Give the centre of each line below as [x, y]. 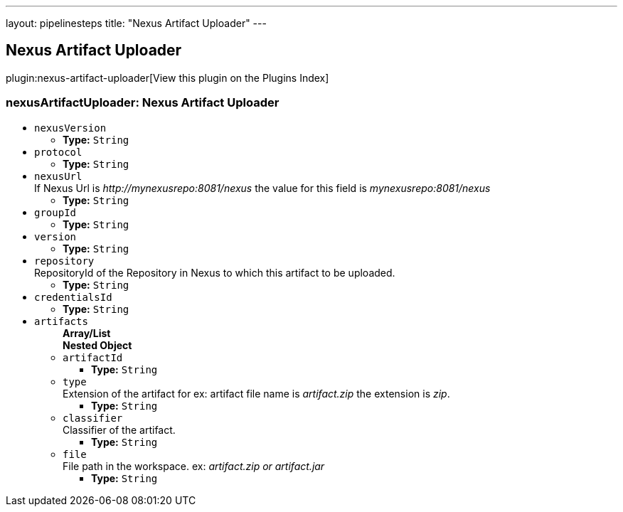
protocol [58, 152]
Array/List [87, 333]
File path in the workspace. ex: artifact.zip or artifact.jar [194, 466]
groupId [55, 212]
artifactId [93, 357]
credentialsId [73, 297]
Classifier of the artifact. [119, 430]
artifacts [61, 321]
